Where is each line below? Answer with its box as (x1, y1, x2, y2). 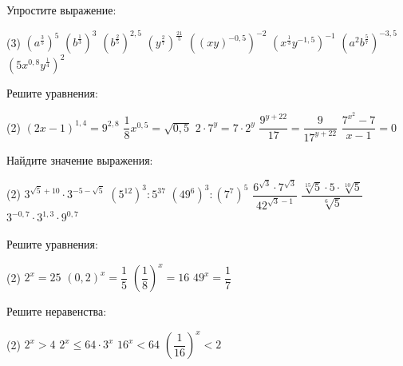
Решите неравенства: (6, 303, 107, 320)
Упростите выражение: (6, 2, 117, 18)
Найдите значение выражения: (6, 151, 153, 168)
